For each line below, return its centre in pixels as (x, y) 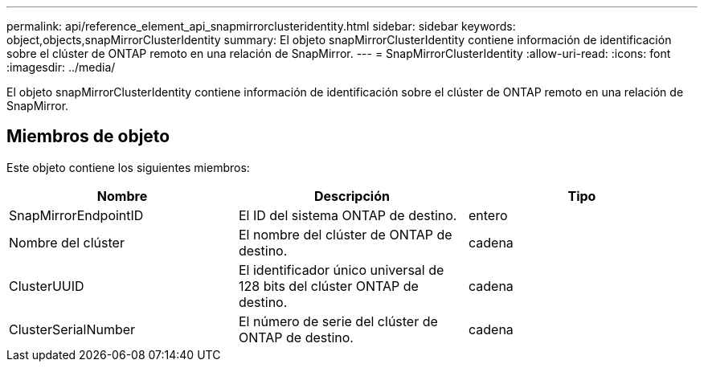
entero (488, 215)
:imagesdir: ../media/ (61, 67)
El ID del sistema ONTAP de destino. (348, 215)
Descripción (352, 196)
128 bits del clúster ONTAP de (328, 286)
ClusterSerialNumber (72, 329)
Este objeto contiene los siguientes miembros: (128, 167)
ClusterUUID (47, 286)
